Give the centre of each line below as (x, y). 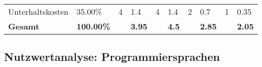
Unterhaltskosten (38, 11)
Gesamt (24, 26)
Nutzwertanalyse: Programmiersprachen (112, 57)
